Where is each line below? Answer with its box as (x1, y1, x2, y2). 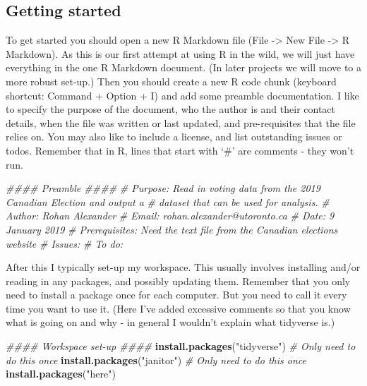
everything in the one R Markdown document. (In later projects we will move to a (6, 60, 362, 75)
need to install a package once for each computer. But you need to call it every (6, 287, 347, 302)
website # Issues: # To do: (6, 236, 124, 251)
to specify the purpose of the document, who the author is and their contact (6, 102, 336, 116)
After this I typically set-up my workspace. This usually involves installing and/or (6, 260, 361, 275)
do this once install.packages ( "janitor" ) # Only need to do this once (6, 352, 306, 367)
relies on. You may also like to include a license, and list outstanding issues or (6, 129, 342, 144)
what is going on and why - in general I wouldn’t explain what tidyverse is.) (6, 315, 335, 330)
